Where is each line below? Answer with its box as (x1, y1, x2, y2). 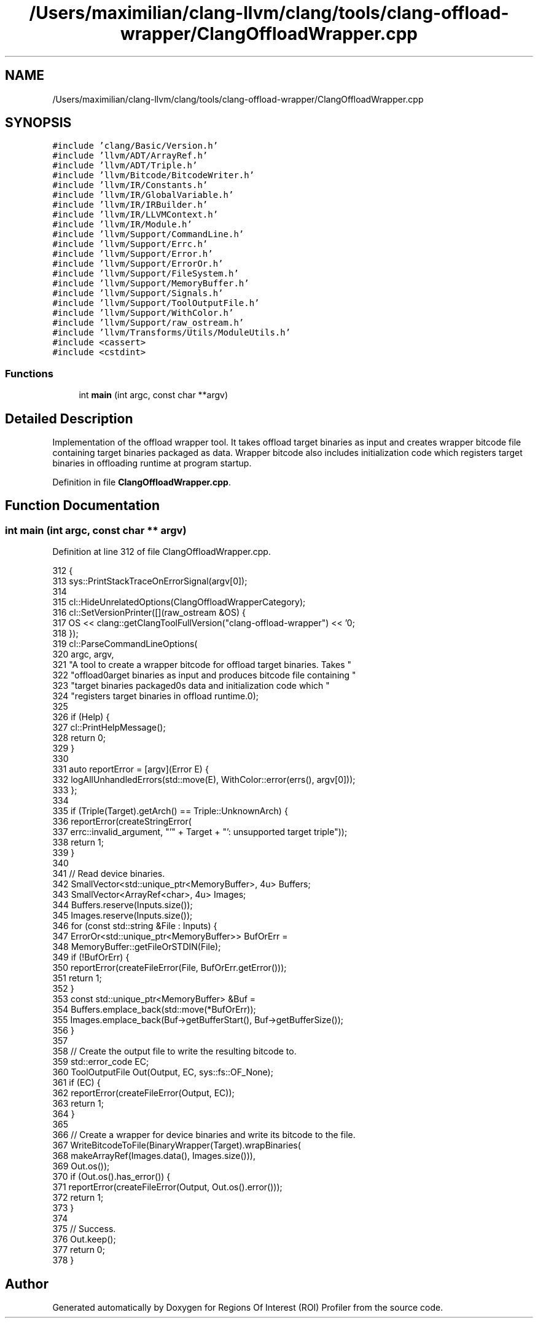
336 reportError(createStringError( (52, 816, 192, 827)
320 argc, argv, (52, 649, 114, 660)
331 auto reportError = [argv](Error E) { (52, 764, 209, 775)
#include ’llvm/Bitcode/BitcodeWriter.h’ (52, 170, 255, 181)
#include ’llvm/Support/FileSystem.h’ (52, 269, 239, 279)
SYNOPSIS (5, 115, 72, 131)
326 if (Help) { (52, 712, 110, 723)
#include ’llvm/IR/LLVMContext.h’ (52, 210, 219, 220)
